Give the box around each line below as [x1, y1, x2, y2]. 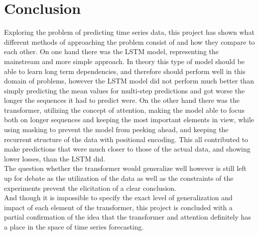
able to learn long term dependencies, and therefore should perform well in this [4, 66, 246, 76]
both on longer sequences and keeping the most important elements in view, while [4, 114, 255, 125]
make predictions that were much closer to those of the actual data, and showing [4, 144, 251, 154]
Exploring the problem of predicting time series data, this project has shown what [4, 27, 255, 37]
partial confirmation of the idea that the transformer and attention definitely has [4, 212, 251, 222]
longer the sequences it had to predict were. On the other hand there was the [4, 95, 240, 105]
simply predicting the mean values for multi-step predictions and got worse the [4, 85, 245, 95]
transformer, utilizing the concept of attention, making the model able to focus [4, 104, 245, 115]
